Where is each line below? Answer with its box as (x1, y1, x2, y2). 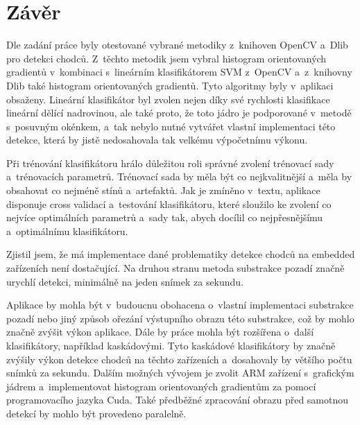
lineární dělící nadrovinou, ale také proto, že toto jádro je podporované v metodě (6, 105, 352, 120)
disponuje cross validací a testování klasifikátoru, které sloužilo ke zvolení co (6, 196, 332, 211)
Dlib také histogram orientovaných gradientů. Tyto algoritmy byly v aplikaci (6, 78, 334, 92)
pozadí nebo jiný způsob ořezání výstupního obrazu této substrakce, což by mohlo (6, 311, 354, 325)
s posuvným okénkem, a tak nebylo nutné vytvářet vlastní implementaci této (6, 119, 336, 133)
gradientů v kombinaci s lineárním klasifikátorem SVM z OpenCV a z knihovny (6, 64, 352, 79)
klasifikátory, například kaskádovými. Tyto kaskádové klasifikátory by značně (6, 338, 336, 352)
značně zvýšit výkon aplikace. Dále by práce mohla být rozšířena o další (6, 324, 314, 339)
